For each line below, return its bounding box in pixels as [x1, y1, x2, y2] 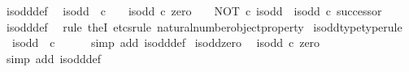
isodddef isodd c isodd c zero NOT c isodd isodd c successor [6, 2, 382, 19]
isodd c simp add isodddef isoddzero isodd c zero [11, 34, 320, 51]
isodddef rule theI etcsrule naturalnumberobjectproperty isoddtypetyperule [6, 18, 402, 35]
